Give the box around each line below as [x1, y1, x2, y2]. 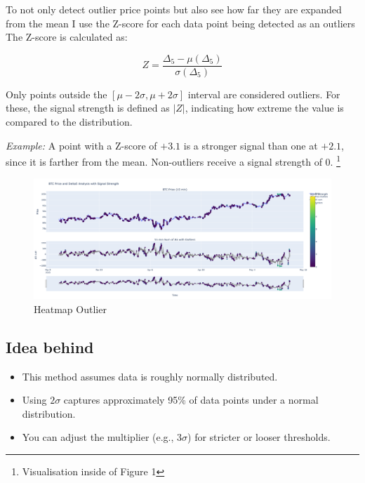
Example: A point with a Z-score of [6, 138, 157, 152]
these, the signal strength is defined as [6, 100, 170, 115]
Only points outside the [6, 86, 107, 101]
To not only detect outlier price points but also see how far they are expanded [6, 2, 342, 16]
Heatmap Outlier [34, 301, 107, 316]
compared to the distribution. [6, 114, 133, 129]
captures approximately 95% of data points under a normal [63, 392, 319, 407]
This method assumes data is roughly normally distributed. [22, 369, 278, 383]
